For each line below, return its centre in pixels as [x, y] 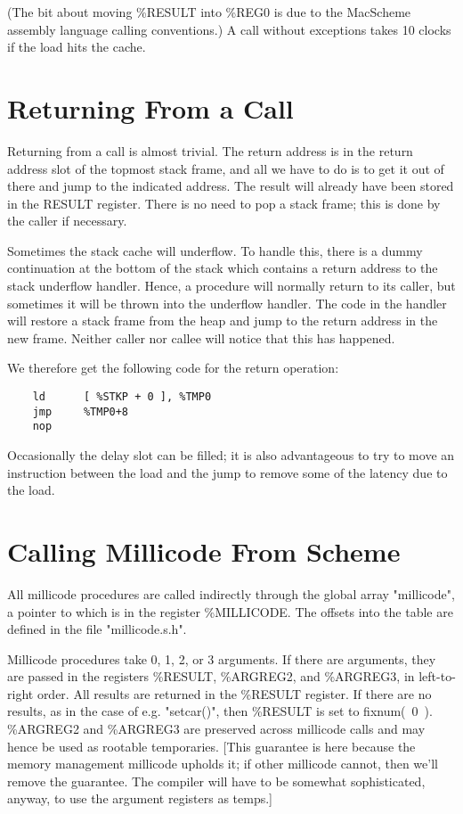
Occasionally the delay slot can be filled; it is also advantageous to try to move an [231, 455]
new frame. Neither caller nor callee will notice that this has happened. [201, 337]
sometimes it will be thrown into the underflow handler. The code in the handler [227, 303]
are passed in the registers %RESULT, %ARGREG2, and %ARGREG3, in [211, 676]
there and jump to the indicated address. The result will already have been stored [231, 186]
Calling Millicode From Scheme [204, 551]
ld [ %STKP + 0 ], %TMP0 [122, 397]
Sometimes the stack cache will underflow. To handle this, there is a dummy [215, 250]
